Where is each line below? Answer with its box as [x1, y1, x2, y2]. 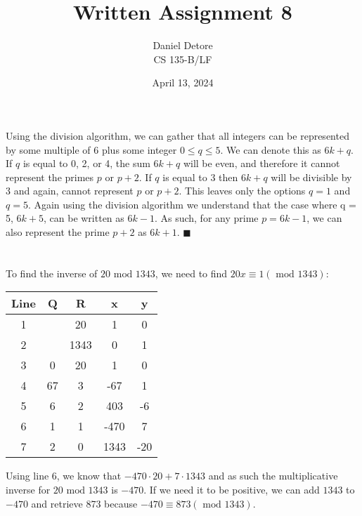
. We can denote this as [220, 142, 321, 157]
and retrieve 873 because [31, 496, 138, 510]
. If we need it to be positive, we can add [143, 482, 320, 497]
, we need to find [155, 265, 228, 280]
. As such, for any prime [154, 211, 259, 225]
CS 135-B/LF [153, 51, 212, 66]
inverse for [6, 482, 51, 497]
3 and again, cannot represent [6, 183, 134, 198]
